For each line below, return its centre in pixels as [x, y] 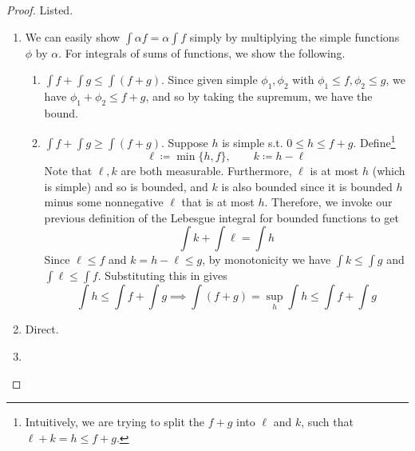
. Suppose [185, 143]
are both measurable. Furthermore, [206, 171]
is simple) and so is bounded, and [126, 186]
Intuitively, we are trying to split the [115, 422]
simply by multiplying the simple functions [294, 36]
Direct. [42, 329]
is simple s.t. [253, 143]
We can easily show [73, 36]
